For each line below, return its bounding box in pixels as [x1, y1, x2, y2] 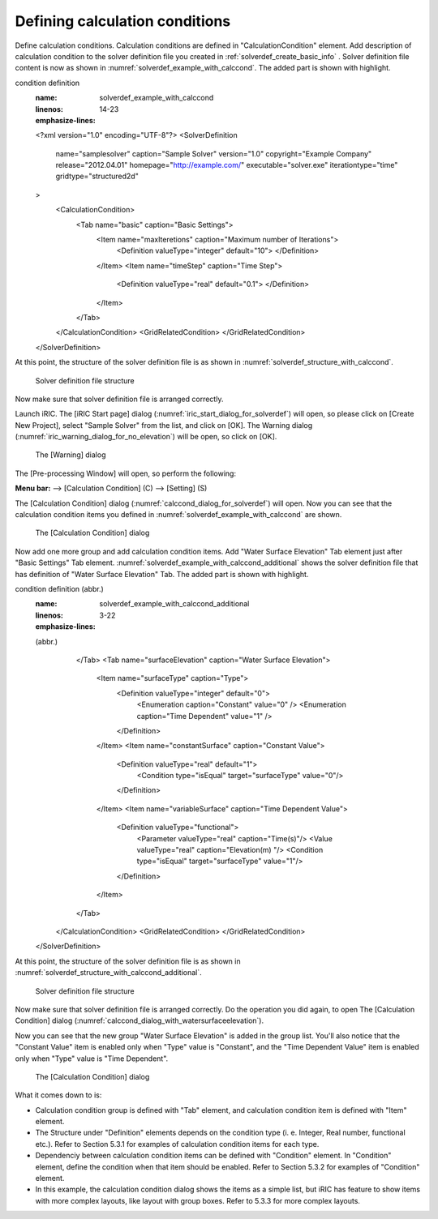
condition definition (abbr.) [15, 584, 105, 593]
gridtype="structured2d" [55, 171, 140, 182]
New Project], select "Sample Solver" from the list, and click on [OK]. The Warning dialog [15, 420, 313, 430]
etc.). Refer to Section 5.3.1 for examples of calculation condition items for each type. [35, 1139, 320, 1148]
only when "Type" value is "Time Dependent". [15, 1054, 169, 1063]
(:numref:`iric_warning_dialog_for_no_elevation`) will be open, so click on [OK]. [15, 432, 277, 442]
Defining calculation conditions [15, 12, 231, 30]
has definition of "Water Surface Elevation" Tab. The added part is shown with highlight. [15, 569, 309, 579]
